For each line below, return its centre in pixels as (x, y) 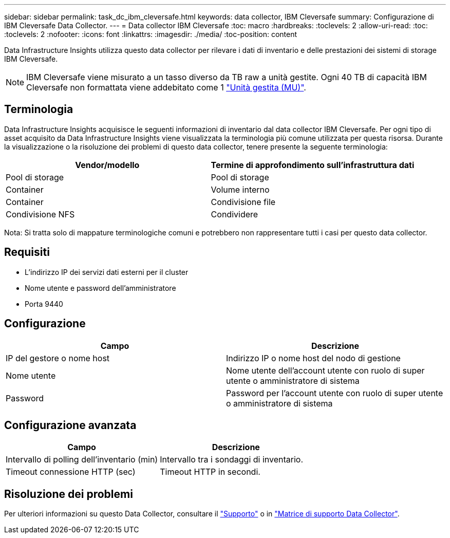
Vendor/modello (107, 165)
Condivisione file (243, 202)
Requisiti (27, 252)
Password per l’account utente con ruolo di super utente (335, 393)
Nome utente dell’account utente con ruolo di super (325, 370)
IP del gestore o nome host (58, 358)
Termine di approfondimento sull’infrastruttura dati (313, 165)
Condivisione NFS (40, 214)
